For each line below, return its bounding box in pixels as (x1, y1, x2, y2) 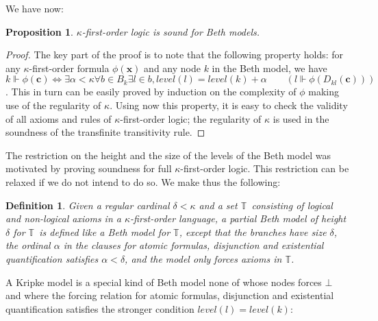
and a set (199, 198, 238, 212)
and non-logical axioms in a (5, 211, 121, 226)
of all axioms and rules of (5, 111, 112, 126)
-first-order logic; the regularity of (120, 111, 262, 126)
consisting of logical (251, 198, 333, 212)
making (308, 84, 339, 99)
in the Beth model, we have (212, 60, 327, 75)
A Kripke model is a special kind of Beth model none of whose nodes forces (5, 274, 322, 289)
